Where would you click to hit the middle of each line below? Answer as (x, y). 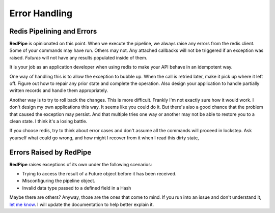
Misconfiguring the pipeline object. (59, 181)
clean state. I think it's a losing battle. (48, 121)
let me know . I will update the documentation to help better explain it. (82, 204)
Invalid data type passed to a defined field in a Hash (77, 188)
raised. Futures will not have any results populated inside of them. (78, 57)
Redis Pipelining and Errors (53, 31)
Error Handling (41, 13)
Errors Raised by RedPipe (50, 152)
